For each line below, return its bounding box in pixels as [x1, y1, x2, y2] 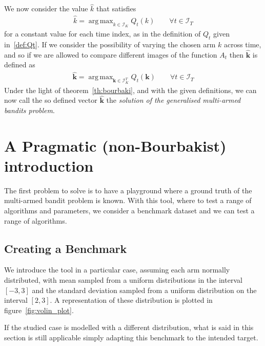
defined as [4, 59, 35, 70]
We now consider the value [4, 3, 88, 14]
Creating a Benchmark [4, 240, 127, 256]
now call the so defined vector [4, 95, 97, 105]
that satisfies [96, 3, 136, 14]
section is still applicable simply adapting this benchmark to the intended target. [4, 332, 258, 342]
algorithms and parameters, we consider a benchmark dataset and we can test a [4, 205, 255, 216]
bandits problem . [4, 104, 55, 115]
